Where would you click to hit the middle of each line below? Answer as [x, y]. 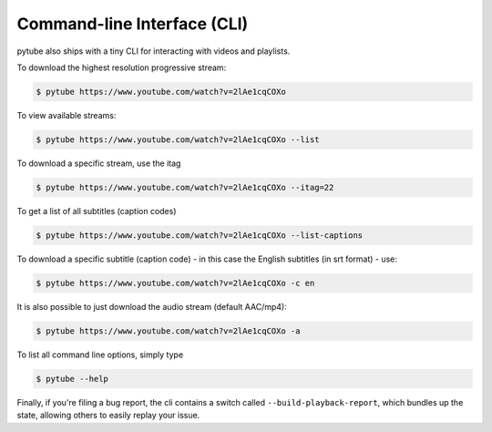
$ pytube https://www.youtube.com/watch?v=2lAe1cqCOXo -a [168, 331]
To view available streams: [67, 115]
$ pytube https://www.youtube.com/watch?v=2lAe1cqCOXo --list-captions [200, 235]
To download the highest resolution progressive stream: [122, 67]
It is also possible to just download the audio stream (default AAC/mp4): [152, 306]
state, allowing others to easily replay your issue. [108, 416]
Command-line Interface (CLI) [133, 24]
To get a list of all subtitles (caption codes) [97, 211]
